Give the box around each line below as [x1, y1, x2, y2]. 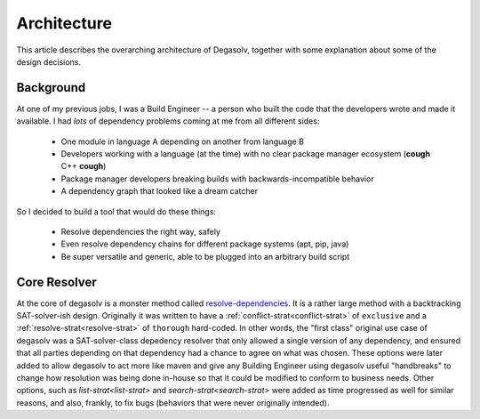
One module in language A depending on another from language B [60, 136, 304, 147]
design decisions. [16, 56, 82, 67]
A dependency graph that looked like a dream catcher [60, 186, 259, 197]
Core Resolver [16, 274, 97, 289]
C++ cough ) [60, 161, 107, 172]
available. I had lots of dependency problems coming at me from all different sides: [16, 116, 320, 126]
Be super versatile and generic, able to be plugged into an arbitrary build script [60, 251, 350, 262]
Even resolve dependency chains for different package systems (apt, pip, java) [60, 238, 349, 249]
